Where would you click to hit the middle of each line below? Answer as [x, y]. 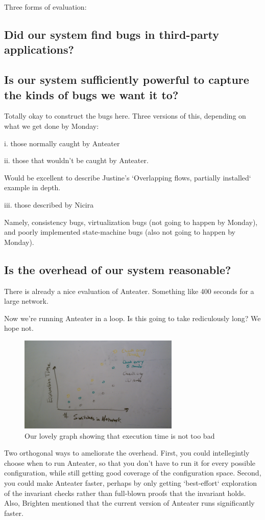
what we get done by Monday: [52, 126]
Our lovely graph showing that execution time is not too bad [120, 435]
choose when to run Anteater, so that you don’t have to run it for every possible [130, 462]
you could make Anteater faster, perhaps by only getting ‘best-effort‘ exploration [131, 482]
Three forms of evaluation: [45, 7]
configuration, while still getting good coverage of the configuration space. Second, [133, 473]
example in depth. [32, 187]
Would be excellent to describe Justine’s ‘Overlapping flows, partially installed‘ [128, 177]
